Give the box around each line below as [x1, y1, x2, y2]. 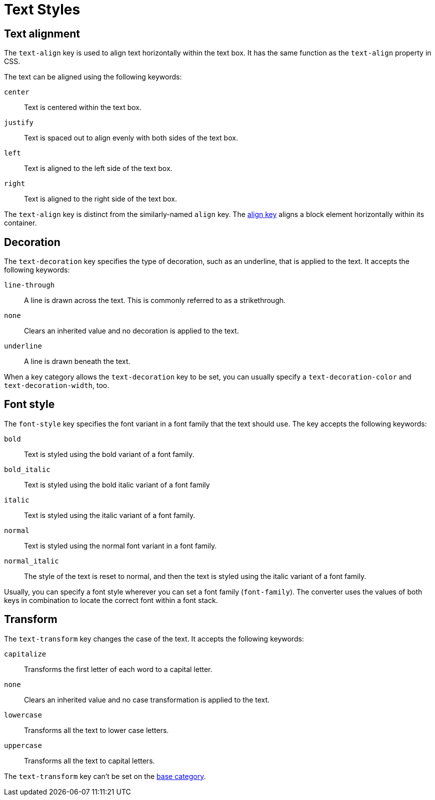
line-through [4, 281, 55, 289]
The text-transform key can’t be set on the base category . [4, 771, 206, 780]
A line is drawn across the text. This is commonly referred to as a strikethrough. [24, 296, 286, 305]
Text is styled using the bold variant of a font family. [24, 449, 194, 458]
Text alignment [4, 27, 80, 40]
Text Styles [4, 1, 80, 18]
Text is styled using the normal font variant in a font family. [24, 541, 217, 550]
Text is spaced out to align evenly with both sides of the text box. [24, 133, 238, 142]
